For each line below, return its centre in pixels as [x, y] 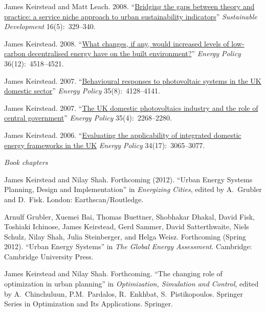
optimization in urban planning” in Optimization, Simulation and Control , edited [131, 284]
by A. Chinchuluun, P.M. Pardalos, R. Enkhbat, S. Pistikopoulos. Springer [124, 293]
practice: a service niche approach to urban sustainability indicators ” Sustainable [131, 16]
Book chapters [26, 162]
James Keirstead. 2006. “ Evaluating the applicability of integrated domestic [123, 135]
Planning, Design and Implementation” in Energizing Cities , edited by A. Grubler [133, 189]
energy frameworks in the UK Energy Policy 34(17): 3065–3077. [105, 145]
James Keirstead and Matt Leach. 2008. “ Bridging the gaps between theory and [129, 6]
